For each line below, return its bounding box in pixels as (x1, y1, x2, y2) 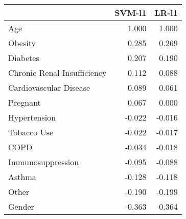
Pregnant (8, 96, 41, 108)
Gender (8, 201, 34, 212)
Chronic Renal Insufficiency (8, 67, 107, 78)
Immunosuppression (8, 156, 79, 168)
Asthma (8, 171, 36, 183)
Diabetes (8, 52, 39, 64)
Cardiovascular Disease (8, 82, 90, 93)
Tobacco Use (8, 126, 54, 138)
